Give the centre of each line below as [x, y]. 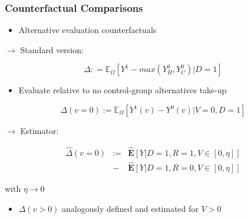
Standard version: [52, 49]
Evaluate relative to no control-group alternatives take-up [123, 90]
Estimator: [39, 130]
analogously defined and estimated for [130, 208]
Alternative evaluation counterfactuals [87, 30]
